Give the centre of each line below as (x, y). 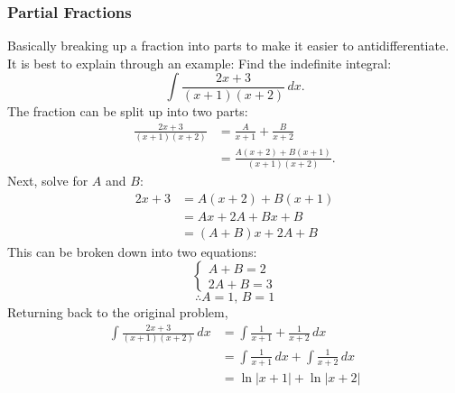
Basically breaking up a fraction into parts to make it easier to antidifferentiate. (228, 46)
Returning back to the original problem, (118, 312)
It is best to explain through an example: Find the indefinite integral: (200, 63)
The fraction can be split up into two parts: (128, 111)
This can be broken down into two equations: (132, 251)
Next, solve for (48, 180)
